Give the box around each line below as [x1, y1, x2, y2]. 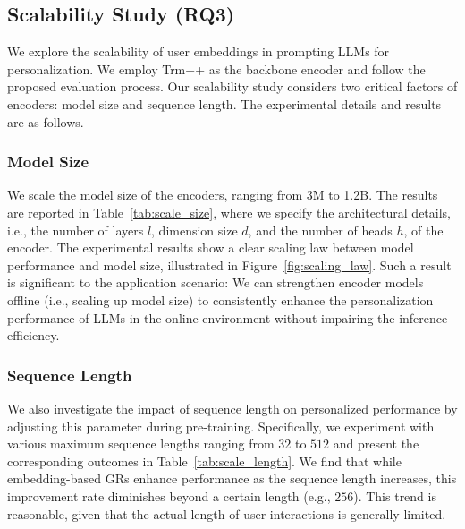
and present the [333, 434, 419, 453]
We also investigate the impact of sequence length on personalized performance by [7, 398, 458, 417]
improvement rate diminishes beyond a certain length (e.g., [7, 486, 331, 505]
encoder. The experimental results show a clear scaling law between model [7, 238, 414, 257]
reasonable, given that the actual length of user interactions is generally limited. [7, 504, 446, 523]
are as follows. [7, 112, 84, 131]
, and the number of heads [248, 220, 393, 239]
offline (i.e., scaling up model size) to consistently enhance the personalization [7, 290, 434, 309]
